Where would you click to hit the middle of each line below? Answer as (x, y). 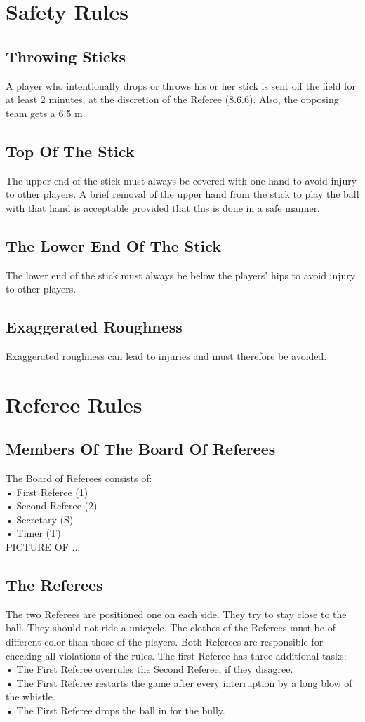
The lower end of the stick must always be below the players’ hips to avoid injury (181, 275)
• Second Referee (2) (52, 506)
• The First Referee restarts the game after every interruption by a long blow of (179, 682)
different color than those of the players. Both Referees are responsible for (165, 642)
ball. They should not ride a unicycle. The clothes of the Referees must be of (171, 628)
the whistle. (31, 696)
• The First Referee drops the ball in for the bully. (115, 710)
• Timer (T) (33, 533)
